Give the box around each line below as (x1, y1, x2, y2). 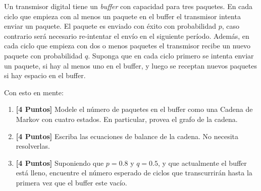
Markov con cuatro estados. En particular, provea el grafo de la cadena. (16, 113, 238, 124)
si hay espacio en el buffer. (4, 70, 86, 81)
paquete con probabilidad (4, 50, 83, 60)
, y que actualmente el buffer (158, 157, 247, 168)
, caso (222, 21, 240, 31)
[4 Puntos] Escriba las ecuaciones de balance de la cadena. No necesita (16, 131, 239, 141)
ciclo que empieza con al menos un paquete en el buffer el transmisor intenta (4, 11, 241, 21)
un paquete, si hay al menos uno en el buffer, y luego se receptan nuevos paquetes (4, 60, 257, 71)
